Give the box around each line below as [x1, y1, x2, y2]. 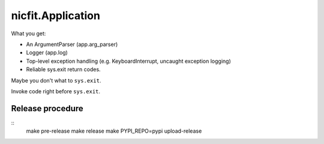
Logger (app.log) [26, 49, 68, 56]
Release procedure [11, 103, 83, 114]
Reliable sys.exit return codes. [26, 66, 101, 73]
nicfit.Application [11, 9, 100, 22]
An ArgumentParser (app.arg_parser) [26, 41, 118, 48]
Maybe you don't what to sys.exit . [11, 76, 101, 84]
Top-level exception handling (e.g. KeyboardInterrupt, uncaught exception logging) [26, 57, 231, 65]
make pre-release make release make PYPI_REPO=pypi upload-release [26, 127, 202, 134]
